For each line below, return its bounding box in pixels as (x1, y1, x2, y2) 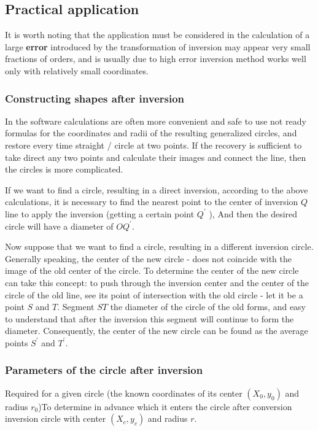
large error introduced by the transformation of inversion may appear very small (5, 40, 311, 53)
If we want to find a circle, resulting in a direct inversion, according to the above (5, 183, 308, 196)
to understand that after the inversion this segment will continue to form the (5, 312, 294, 325)
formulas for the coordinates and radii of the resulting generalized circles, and (5, 126, 297, 139)
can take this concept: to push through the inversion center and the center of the (5, 276, 309, 289)
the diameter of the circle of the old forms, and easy (110, 300, 306, 313)
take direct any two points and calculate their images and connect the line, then (5, 150, 306, 163)
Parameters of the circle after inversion (5, 362, 203, 378)
